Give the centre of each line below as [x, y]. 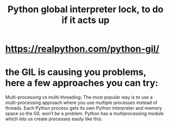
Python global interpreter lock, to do [86, 9]
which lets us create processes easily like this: [54, 119]
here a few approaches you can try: [82, 83]
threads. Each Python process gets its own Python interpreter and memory [84, 108]
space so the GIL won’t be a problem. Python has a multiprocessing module [84, 114]
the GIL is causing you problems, [76, 72]
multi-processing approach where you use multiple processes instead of [81, 103]
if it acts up [85, 20]
